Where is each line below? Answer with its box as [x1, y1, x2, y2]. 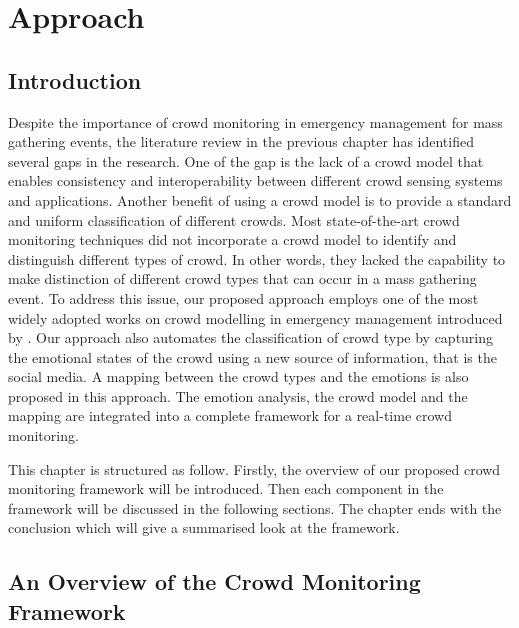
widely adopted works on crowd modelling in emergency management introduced [8, 307, 503, 328]
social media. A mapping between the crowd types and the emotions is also [8, 366, 469, 387]
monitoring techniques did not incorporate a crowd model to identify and [8, 229, 457, 250]
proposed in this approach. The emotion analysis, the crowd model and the [8, 385, 468, 406]
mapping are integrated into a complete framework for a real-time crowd [8, 405, 452, 426]
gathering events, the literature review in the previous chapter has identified [8, 131, 474, 152]
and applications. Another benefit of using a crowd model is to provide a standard [8, 189, 512, 210]
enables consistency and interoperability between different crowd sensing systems [8, 170, 503, 191]
